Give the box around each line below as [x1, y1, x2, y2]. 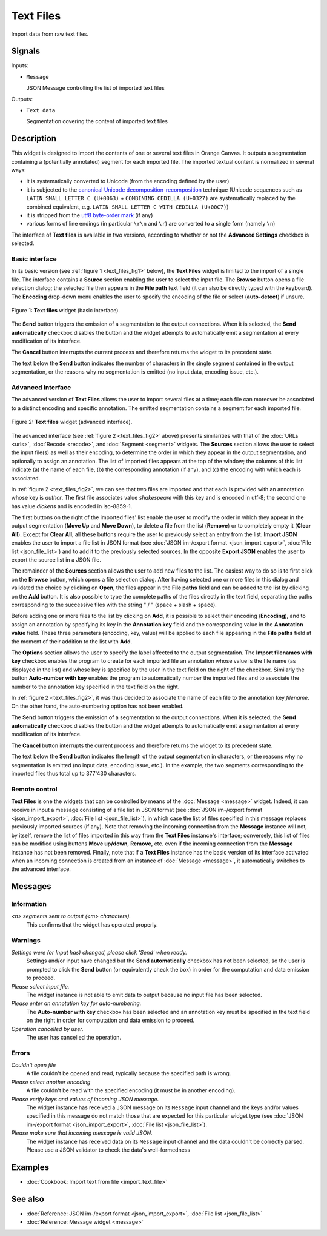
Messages [11, 881, 51, 892]
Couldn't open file [11, 1061, 56, 1069]
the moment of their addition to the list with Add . [11, 637, 133, 645]
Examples [11, 1162, 50, 1172]
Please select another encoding [11, 1078, 91, 1086]
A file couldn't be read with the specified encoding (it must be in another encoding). [26, 1087, 236, 1094]
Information [11, 900, 47, 909]
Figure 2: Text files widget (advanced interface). [11, 418, 133, 426]
